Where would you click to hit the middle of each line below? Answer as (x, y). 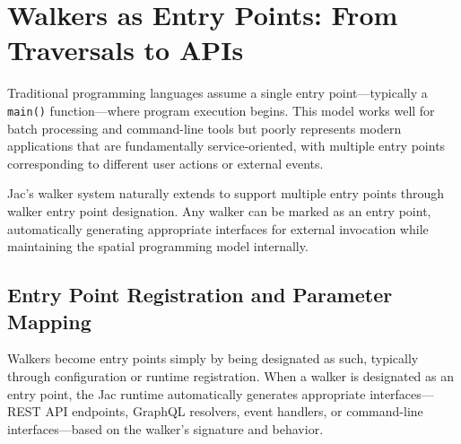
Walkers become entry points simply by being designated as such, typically (213, 358)
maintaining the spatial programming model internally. (158, 246)
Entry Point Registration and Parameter (200, 295)
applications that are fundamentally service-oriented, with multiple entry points (226, 146)
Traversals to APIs (126, 50)
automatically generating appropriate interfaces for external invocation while (218, 228)
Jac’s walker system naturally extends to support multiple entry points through (226, 193)
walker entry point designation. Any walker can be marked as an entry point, (219, 210)
